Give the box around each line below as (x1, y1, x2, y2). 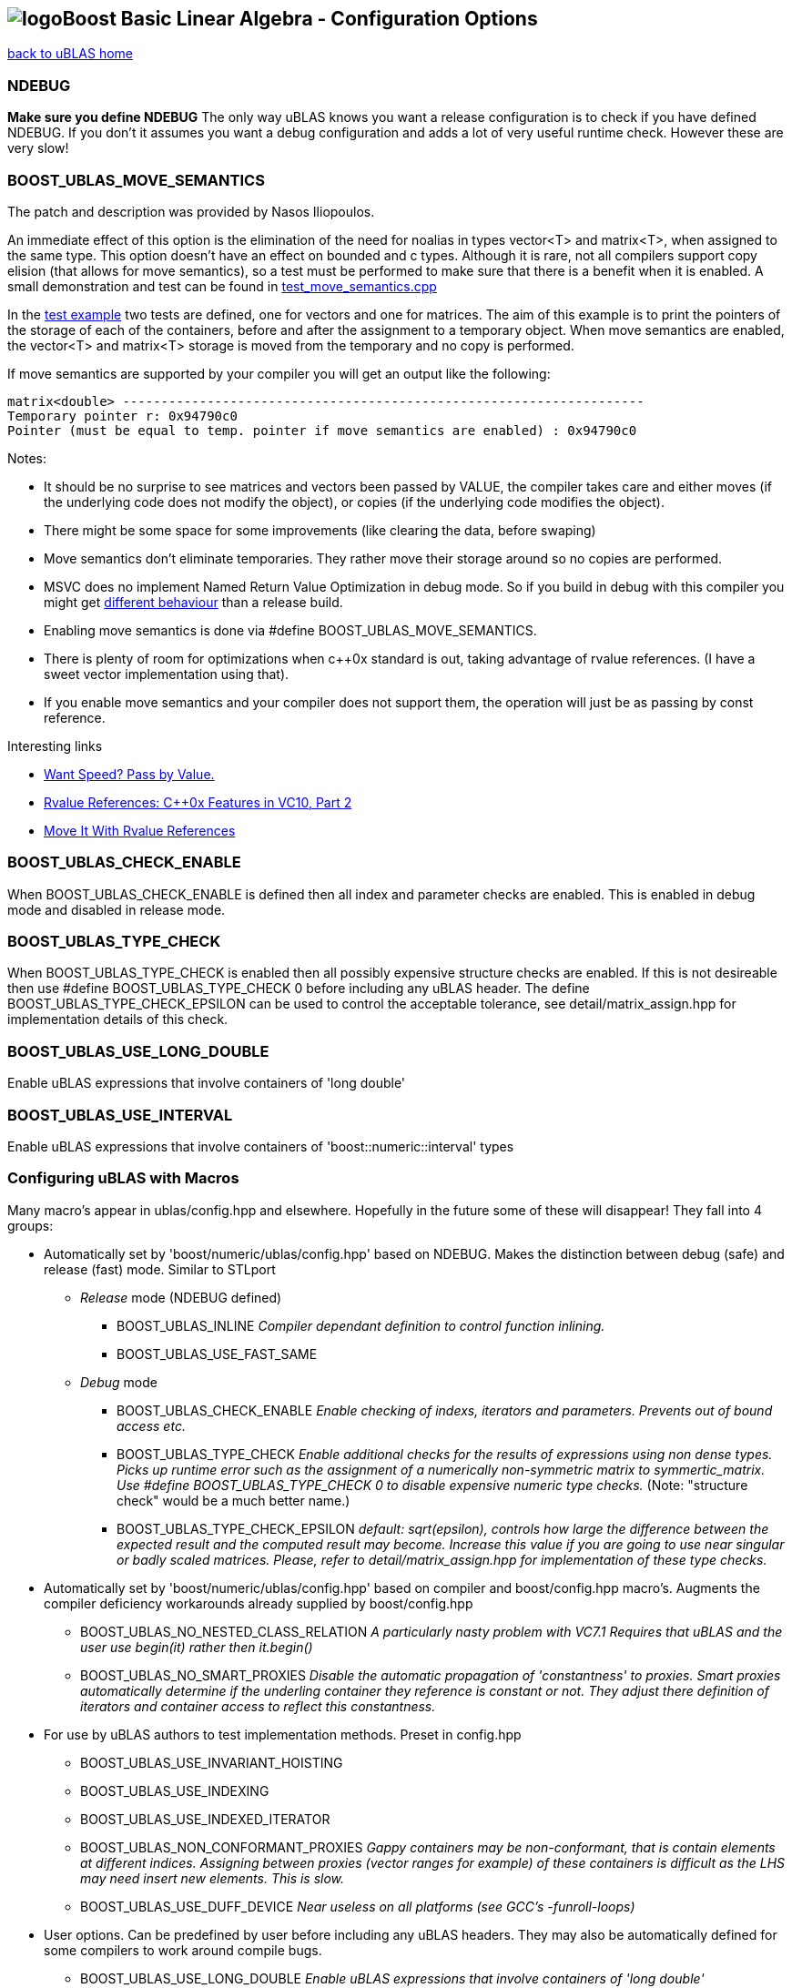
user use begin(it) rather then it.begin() (80, 1638, 313, 1655)
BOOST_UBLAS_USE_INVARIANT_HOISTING (80, 1754, 343, 1770)
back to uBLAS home (7, 46, 133, 62)
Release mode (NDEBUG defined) (80, 1289, 282, 1305)
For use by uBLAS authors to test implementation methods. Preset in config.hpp (44, 1726, 522, 1742)
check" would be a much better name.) (117, 1492, 350, 1508)
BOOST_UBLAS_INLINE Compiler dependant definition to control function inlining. (117, 1317, 605, 1334)
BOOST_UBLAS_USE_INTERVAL (7, 1105, 233, 1124)
